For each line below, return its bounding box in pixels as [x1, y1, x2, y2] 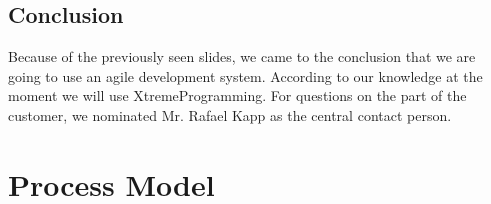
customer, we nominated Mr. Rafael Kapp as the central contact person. [8, 104, 452, 125]
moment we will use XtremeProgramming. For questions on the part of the [8, 85, 467, 106]
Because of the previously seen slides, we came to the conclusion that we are [8, 46, 476, 67]
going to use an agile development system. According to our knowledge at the [8, 65, 483, 86]
